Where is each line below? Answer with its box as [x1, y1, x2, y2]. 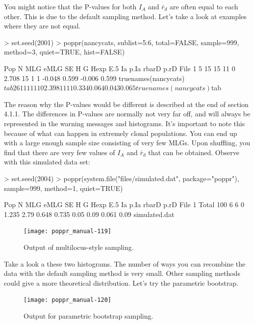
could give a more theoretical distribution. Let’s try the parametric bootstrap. [4, 277, 238, 288]
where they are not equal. [4, 21, 81, 31]
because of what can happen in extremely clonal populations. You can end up [4, 128, 237, 138]
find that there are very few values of [4, 147, 115, 157]
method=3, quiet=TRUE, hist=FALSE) [4, 47, 125, 57]
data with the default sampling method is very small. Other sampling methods [4, 268, 240, 278]
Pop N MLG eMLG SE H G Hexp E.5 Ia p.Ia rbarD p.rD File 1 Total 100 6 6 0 [4, 199, 245, 210]
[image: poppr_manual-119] [24, 228, 111, 235]
